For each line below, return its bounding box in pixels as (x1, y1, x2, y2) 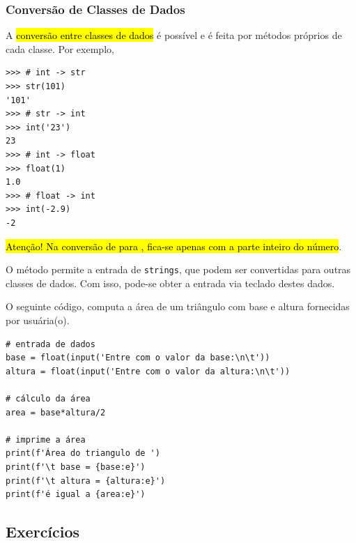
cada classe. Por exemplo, (6, 41, 114, 56)
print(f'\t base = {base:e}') (6, 461, 146, 472)
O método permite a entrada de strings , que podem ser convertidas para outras (6, 262, 351, 277)
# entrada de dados (6, 339, 95, 349)
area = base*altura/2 (6, 407, 106, 418)
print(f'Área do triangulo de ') (6, 448, 160, 459)
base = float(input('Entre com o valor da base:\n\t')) (6, 353, 270, 363)
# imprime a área (6, 434, 86, 445)
